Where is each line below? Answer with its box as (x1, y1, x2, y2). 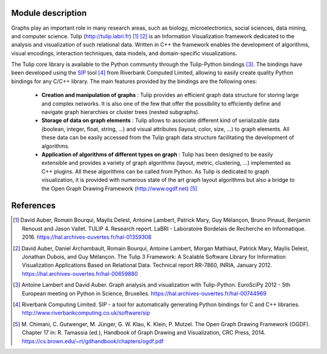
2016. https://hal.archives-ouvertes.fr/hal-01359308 (22, 233, 152, 241)
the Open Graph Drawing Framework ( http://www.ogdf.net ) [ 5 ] (41, 185, 197, 192)
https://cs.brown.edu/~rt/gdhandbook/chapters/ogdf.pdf (22, 337, 164, 345)
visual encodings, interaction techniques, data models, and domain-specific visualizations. (11, 49, 237, 57)
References (11, 201, 56, 211)
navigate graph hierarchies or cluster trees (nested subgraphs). (41, 109, 200, 116)
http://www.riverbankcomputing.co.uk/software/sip (22, 309, 151, 316)
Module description (11, 8, 87, 18)
